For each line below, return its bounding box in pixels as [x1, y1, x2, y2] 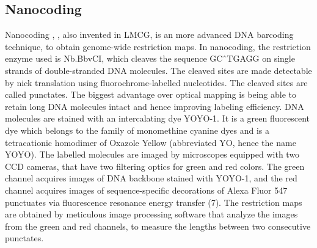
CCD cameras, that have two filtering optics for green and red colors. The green [5, 159, 305, 172]
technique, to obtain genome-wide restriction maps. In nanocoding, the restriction [5, 40, 311, 53]
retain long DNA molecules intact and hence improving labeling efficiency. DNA [5, 100, 304, 112]
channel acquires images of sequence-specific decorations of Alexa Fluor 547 [5, 183, 288, 196]
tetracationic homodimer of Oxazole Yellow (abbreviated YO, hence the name [5, 136, 296, 148]
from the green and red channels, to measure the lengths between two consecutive [5, 219, 311, 232]
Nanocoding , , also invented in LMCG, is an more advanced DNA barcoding [5, 28, 294, 41]
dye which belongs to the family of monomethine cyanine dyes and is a [5, 123, 270, 136]
